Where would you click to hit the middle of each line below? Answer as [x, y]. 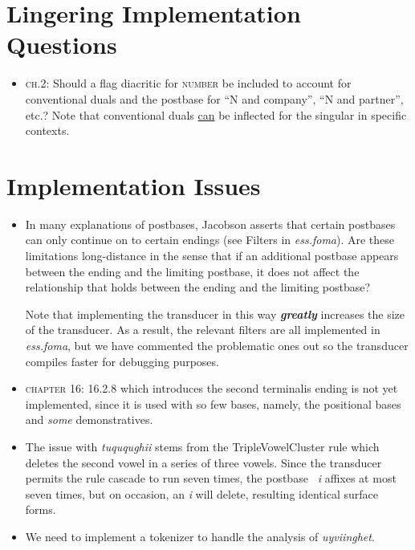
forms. [41, 509]
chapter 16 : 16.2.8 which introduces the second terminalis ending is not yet [212, 388]
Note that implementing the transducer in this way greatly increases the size [215, 314]
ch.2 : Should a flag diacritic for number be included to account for [188, 83]
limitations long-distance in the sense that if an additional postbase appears [212, 255]
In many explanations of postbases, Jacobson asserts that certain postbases [210, 224]
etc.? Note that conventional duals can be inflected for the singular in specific [216, 114]
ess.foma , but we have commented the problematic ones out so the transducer [217, 345]
